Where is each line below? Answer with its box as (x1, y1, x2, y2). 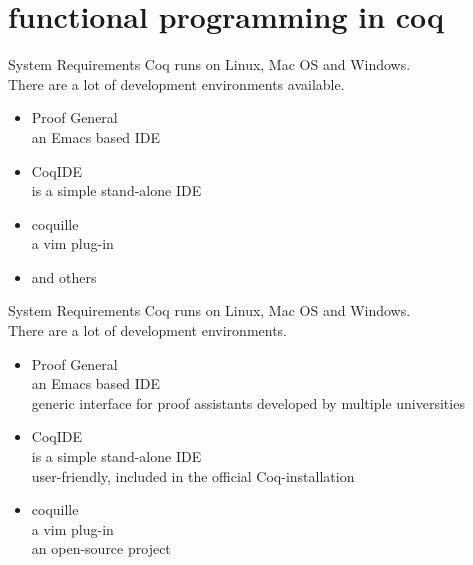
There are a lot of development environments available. (8, 73, 345, 94)
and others (31, 266, 97, 287)
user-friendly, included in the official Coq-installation (31, 465, 355, 486)
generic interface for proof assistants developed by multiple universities (31, 392, 465, 413)
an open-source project (31, 538, 171, 559)
